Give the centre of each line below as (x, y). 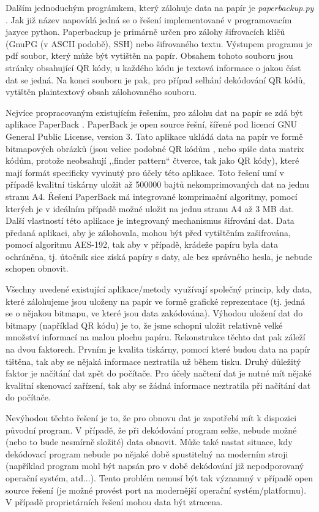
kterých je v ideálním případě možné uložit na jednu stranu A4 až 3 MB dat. (150, 208)
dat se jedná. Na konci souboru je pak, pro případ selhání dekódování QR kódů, (156, 79)
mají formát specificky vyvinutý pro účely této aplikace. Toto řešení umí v (145, 172)
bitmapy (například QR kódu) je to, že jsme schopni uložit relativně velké (144, 325)
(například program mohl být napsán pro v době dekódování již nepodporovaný (155, 466)
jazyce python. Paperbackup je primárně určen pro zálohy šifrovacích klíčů (145, 32)
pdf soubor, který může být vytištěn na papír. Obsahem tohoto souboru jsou (149, 55)
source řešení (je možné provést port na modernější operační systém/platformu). (156, 490)
